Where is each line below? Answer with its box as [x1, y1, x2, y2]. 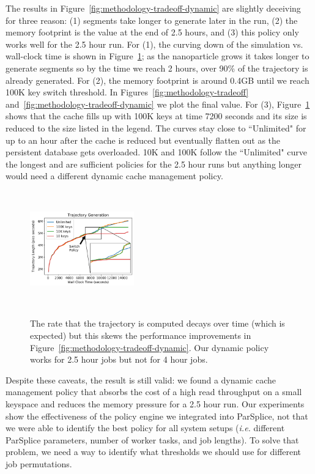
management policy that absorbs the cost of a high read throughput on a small [6, 385, 302, 398]
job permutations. [6, 457, 72, 470]
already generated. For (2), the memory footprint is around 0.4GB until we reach [6, 73, 309, 86]
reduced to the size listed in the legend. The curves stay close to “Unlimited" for [6, 121, 306, 134]
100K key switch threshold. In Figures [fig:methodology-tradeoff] [6, 86, 249, 98]
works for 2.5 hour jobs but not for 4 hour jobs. [30, 353, 208, 366]
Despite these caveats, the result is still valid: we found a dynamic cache [6, 373, 276, 386]
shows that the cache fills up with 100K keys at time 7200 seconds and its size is [6, 109, 307, 122]
